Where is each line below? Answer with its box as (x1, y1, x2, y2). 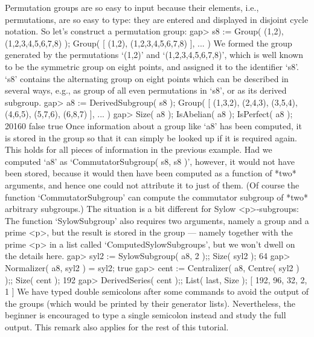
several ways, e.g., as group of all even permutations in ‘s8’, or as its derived (5, 84, 287, 97)
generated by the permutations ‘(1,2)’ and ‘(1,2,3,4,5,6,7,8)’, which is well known (5, 48, 304, 61)
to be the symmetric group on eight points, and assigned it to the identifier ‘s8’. (5, 60, 300, 72)
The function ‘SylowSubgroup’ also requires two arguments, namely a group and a (5, 214, 309, 226)
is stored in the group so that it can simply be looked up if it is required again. (5, 131, 297, 144)
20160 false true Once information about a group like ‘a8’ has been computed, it (5, 119, 302, 132)
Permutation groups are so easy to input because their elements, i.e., (5, 1, 259, 13)
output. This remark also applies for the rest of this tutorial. (5, 321, 229, 333)
